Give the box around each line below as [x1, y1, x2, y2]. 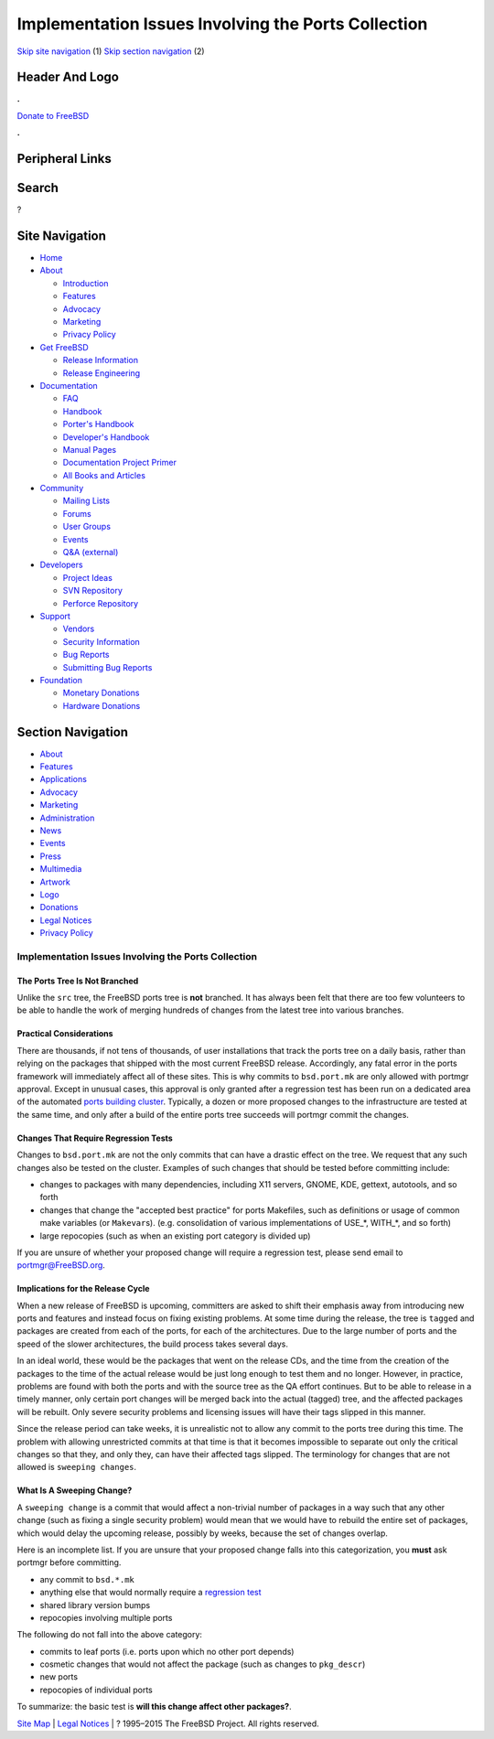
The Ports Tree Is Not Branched [16, 975, 139, 986]
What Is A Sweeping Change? [16, 1485, 133, 1496]
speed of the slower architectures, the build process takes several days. [16, 1338, 288, 1349]
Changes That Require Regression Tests [16, 1132, 173, 1143]
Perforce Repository [62, 597, 139, 608]
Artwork [39, 876, 70, 887]
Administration [39, 812, 95, 823]
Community [39, 483, 84, 494]
